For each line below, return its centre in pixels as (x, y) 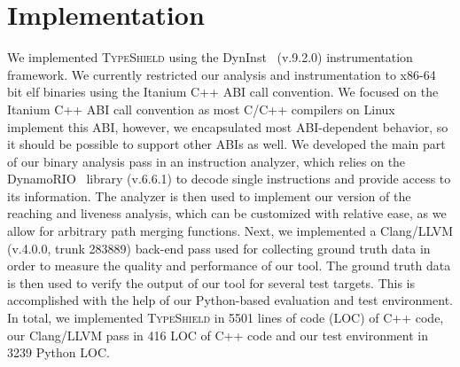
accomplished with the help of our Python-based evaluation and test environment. (230, 300)
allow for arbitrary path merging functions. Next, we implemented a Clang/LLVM (230, 231)
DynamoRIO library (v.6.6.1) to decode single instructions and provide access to (229, 179)
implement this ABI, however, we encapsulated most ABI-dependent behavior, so (228, 126)
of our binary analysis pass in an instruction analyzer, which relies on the (207, 161)
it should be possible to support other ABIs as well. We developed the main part (226, 144)
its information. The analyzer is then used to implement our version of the (209, 195)
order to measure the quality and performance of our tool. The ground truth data (229, 265)
